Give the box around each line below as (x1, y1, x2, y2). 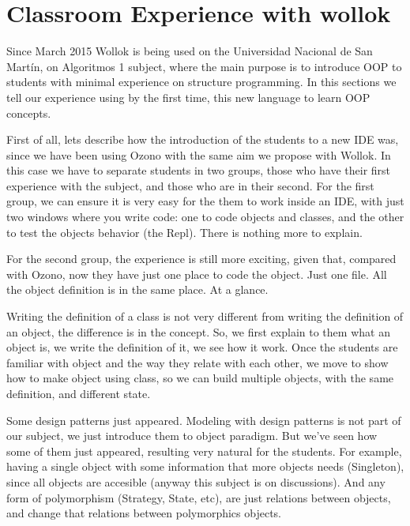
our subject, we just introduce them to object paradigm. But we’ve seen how (6, 427, 378, 444)
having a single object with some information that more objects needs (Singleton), (6, 458, 404, 475)
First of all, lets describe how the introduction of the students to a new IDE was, (6, 131, 399, 148)
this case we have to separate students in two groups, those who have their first (6, 162, 391, 178)
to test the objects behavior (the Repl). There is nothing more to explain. (6, 224, 363, 240)
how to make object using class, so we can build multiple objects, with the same (6, 370, 394, 386)
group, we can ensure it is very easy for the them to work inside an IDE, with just (6, 193, 404, 209)
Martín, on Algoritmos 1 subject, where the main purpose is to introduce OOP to (6, 58, 402, 74)
